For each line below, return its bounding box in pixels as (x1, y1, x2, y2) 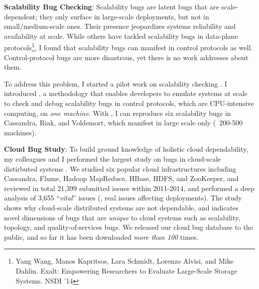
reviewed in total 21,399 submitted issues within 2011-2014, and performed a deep (4, 183, 255, 193)
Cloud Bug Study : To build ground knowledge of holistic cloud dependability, (4, 144, 249, 154)
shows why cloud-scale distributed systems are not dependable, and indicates (4, 202, 239, 212)
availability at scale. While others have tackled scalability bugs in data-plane (4, 30, 238, 41)
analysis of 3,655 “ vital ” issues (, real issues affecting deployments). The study (4, 193, 242, 203)
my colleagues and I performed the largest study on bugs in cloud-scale (4, 153, 221, 164)
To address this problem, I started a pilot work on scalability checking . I (4, 78, 227, 89)
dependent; (4, 11, 37, 21)
